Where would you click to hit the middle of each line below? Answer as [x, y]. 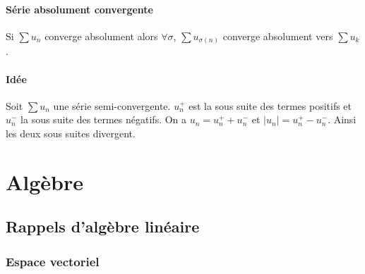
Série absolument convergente [79, 9]
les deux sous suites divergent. [71, 133]
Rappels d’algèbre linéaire [103, 226]
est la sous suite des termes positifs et [270, 105]
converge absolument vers [278, 36]
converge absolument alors [101, 36]
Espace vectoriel [53, 261]
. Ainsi [342, 119]
